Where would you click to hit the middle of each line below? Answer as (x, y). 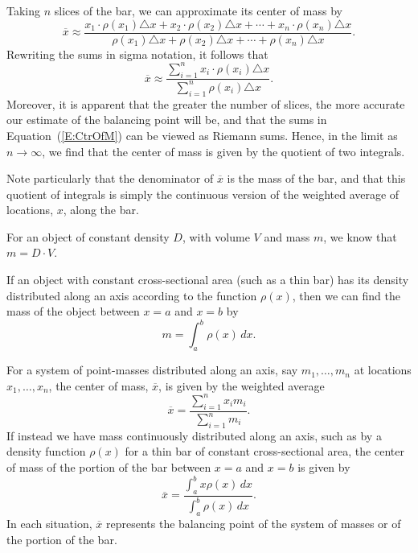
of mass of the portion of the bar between (109, 466)
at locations (383, 370)
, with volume (216, 236)
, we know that (360, 236)
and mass (287, 236)
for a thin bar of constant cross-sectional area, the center (264, 451)
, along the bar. (101, 210)
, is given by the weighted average (242, 385)
